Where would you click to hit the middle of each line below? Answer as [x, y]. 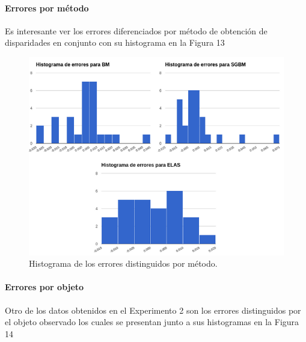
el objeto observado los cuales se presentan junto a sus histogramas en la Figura [152, 322]
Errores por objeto [44, 287]
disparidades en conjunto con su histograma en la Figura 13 [115, 42]
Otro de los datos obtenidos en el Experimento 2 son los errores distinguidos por [153, 310]
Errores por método [47, 8]
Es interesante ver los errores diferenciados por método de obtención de [136, 30]
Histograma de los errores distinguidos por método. [123, 263]
